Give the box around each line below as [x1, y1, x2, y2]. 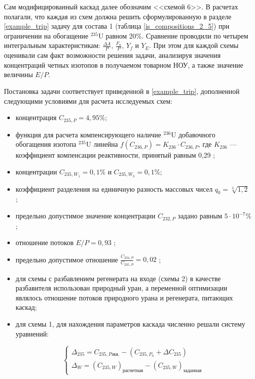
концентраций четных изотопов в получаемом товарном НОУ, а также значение [4, 59, 243, 70]
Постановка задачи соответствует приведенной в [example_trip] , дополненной [4, 85, 240, 96]
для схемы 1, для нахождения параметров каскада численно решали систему [15, 319, 246, 329]
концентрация [15, 112, 57, 123]
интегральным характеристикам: [4, 40, 101, 50]
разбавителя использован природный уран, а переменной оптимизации [15, 283, 227, 293]
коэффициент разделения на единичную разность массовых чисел [15, 183, 213, 194]
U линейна [86, 139, 118, 149]
